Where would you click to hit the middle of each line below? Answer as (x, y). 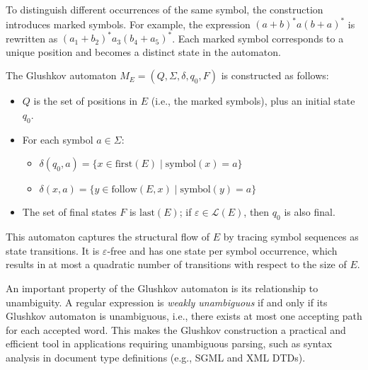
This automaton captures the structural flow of (108, 237)
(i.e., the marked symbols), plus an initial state (253, 101)
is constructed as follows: (275, 75)
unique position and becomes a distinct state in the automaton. (143, 51)
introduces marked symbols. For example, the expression (128, 24)
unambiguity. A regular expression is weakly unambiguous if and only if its (167, 302)
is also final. (310, 212)
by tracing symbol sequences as (291, 237)
